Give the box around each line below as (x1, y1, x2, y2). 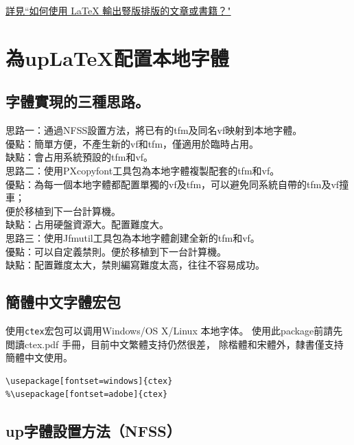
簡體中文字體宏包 (5, 291, 121, 312)
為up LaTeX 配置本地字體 (5, 43, 229, 71)
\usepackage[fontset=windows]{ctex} (5, 376, 173, 386)
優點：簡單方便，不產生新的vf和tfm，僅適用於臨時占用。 (5, 136, 259, 150)
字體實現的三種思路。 (5, 91, 150, 112)
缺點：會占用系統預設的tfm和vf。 (5, 150, 154, 164)
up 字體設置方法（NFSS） (5, 420, 181, 442)
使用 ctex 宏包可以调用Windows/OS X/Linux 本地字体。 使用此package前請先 (5, 323, 343, 337)
